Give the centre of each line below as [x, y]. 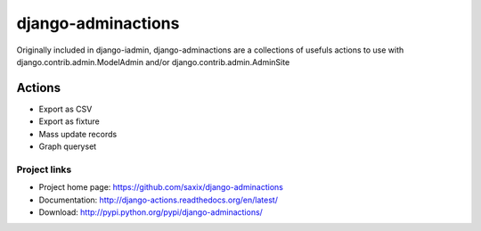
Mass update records [78, 134]
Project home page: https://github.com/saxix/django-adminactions [161, 187]
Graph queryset [68, 146]
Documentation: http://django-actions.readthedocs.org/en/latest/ [158, 200]
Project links [44, 169]
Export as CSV [65, 109]
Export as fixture [69, 121]
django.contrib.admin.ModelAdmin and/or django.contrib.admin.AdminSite [153, 62]
